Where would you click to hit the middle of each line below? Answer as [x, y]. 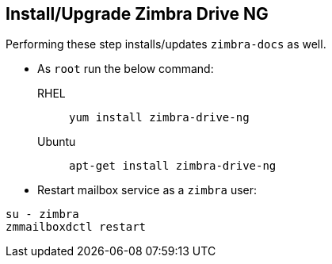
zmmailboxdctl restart [76, 227]
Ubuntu [57, 142]
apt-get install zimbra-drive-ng [173, 166]
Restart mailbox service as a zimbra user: [147, 190]
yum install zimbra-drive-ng [159, 118]
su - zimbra [42, 214]
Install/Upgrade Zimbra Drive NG [137, 14]
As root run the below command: [126, 69]
